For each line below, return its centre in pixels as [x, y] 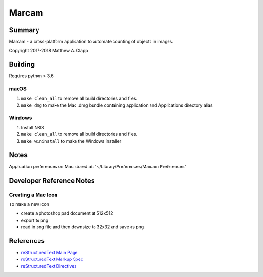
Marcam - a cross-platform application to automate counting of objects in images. [91, 42]
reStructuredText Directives [49, 266]
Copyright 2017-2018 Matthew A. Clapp [49, 51]
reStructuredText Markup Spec [52, 259]
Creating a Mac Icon [33, 195]
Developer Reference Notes [52, 180]
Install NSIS [33, 128]
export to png [35, 220]
